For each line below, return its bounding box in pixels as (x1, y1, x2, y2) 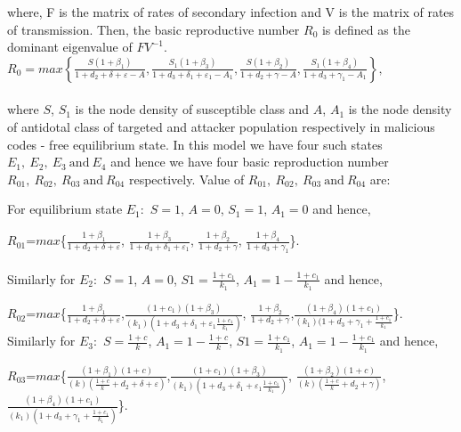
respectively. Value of (128, 169, 245, 188)
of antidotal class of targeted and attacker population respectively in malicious (7, 117, 435, 135)
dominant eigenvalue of (7, 37, 133, 56)
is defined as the (321, 20, 410, 38)
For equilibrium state (7, 200, 123, 218)
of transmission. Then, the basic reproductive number (7, 20, 300, 38)
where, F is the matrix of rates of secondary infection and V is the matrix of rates (7, 3, 455, 20)
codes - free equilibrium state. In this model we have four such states (7, 134, 383, 153)
